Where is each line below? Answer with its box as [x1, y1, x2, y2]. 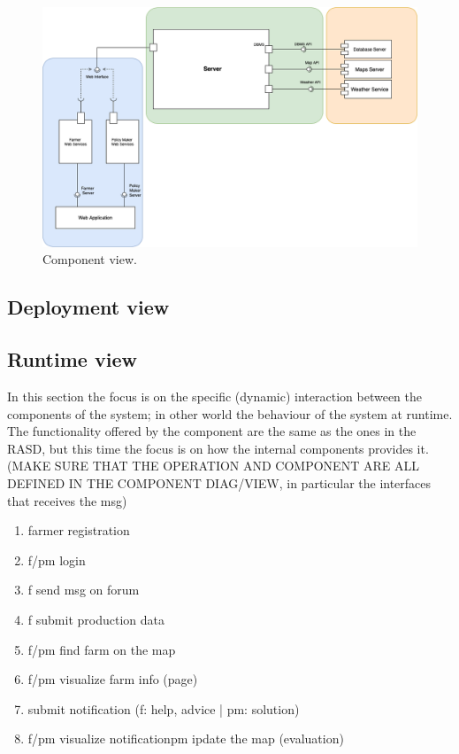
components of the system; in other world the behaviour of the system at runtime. [7, 404, 453, 423]
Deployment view [7, 293, 170, 321]
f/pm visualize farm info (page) [27, 670, 198, 688]
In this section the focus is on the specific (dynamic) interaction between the [7, 386, 422, 405]
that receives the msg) [7, 491, 127, 509]
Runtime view [7, 346, 137, 373]
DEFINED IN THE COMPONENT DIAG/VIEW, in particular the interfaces [7, 473, 432, 492]
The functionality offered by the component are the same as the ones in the [7, 422, 417, 440]
